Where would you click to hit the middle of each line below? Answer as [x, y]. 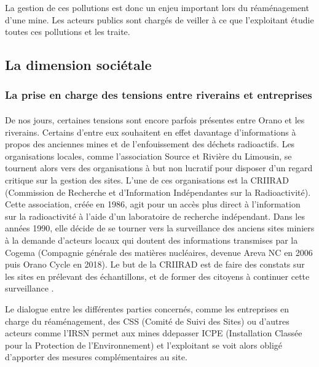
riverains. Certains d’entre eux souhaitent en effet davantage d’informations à [151, 132]
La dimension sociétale [78, 65]
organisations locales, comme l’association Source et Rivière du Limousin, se [148, 156]
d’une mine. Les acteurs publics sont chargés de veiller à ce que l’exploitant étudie [159, 19]
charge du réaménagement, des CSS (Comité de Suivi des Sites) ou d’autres [147, 321]
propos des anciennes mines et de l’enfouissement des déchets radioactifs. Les [150, 144]
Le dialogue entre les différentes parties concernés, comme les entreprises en [147, 308]
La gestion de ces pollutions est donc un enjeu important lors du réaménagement [157, 7]
